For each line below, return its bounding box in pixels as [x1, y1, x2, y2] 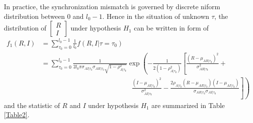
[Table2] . [4, 109, 30, 120]
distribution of [4, 23, 47, 33]
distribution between [4, 11, 65, 21]
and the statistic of [4, 100, 60, 110]
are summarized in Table [151, 100, 225, 110]
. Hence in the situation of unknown [102, 11, 209, 21]
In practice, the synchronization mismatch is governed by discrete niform [4, 1, 221, 11]
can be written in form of [134, 23, 209, 33]
